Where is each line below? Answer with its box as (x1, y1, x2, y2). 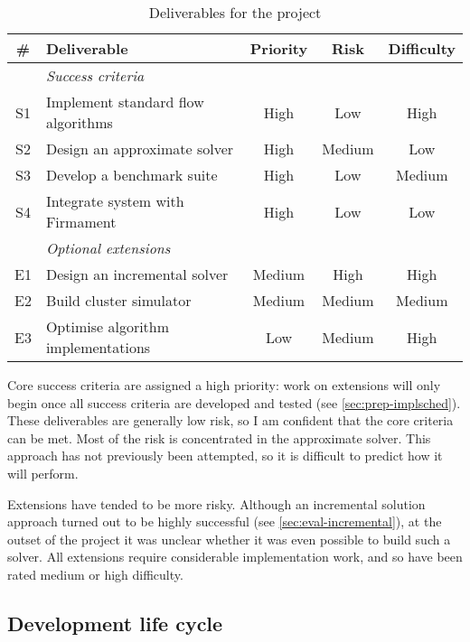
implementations (45, 337, 151, 358)
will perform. (7, 463, 79, 482)
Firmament (45, 211, 117, 232)
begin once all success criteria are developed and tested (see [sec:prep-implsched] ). (7, 393, 461, 412)
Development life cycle (7, 609, 223, 637)
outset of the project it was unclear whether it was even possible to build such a (7, 529, 451, 548)
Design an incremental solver (45, 264, 229, 284)
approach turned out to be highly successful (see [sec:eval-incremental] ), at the (7, 512, 442, 531)
